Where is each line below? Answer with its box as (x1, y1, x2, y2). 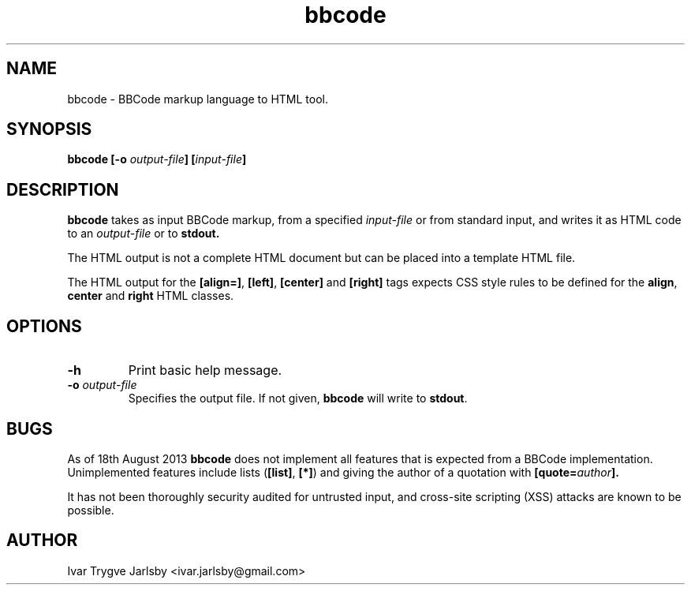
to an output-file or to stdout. (67, 226, 220, 241)
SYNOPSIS (6, 119, 92, 140)
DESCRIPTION (6, 179, 119, 200)
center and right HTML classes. (67, 289, 234, 303)
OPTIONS (6, 316, 82, 336)
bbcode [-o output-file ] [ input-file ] (67, 152, 247, 166)
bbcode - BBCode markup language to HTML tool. (67, 92, 328, 106)
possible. (67, 503, 114, 517)
